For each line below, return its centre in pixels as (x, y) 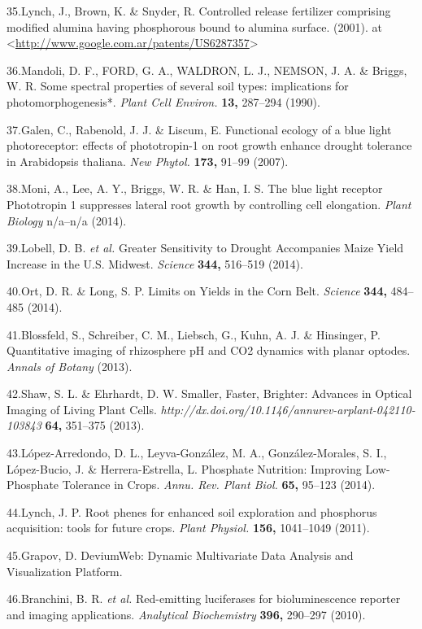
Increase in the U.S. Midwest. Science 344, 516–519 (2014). (155, 263)
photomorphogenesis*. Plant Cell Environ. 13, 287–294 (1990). (163, 101)
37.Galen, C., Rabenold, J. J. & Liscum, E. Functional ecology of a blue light (199, 129)
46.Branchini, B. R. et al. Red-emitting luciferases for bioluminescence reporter (204, 598)
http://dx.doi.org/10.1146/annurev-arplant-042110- (288, 409)
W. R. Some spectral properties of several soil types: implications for (178, 86)
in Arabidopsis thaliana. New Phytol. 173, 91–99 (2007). (148, 161)
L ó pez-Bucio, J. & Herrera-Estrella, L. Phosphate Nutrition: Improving (184, 468)
